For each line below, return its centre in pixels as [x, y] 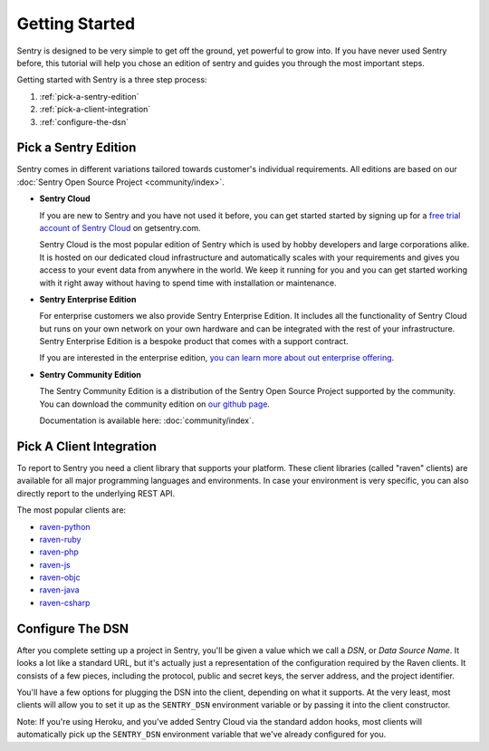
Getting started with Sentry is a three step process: [112, 80]
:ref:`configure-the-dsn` [84, 121]
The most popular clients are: [72, 510]
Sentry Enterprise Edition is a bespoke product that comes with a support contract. [194, 342]
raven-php [59, 552]
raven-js [55, 564]
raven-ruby [60, 539]
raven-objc [60, 578]
